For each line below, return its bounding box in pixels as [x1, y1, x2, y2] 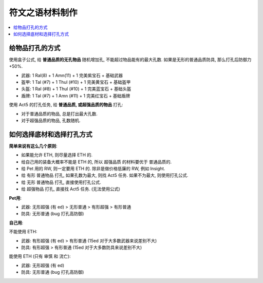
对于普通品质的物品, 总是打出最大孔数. [21, 111, 98, 116]
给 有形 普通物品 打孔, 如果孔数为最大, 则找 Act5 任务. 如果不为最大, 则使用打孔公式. [21, 172, 188, 178]
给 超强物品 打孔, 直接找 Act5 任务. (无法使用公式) [21, 186, 120, 192]
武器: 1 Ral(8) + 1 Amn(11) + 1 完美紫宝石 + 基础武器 [21, 72, 123, 78]
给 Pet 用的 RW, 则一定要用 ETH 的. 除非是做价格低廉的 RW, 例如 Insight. [21, 166, 166, 171]
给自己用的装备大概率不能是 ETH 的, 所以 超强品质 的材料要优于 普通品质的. [21, 159, 172, 165]
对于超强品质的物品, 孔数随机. [21, 117, 81, 123]
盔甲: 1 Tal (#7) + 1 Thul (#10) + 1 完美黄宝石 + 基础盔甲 [21, 79, 131, 85]
